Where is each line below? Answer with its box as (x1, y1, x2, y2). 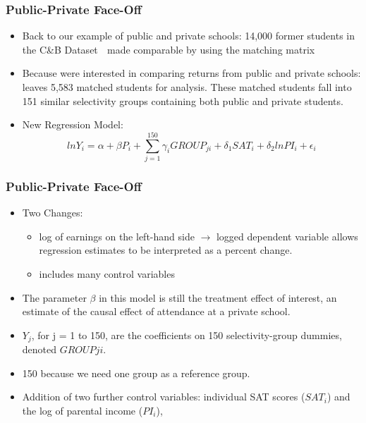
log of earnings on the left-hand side (39, 228, 195, 243)
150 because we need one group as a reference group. (22, 365, 250, 380)
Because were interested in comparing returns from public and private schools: (22, 66, 361, 80)
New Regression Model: (22, 117, 123, 132)
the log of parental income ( (22, 403, 143, 417)
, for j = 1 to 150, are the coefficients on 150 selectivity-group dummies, (31, 327, 342, 342)
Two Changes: (22, 205, 83, 220)
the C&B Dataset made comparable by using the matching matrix (22, 42, 315, 56)
